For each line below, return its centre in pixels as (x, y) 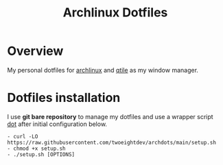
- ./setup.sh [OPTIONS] (41, 154)
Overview (35, 51)
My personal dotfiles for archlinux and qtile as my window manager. (103, 70)
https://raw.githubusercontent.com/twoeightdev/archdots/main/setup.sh (111, 142)
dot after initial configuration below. (57, 124)
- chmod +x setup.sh (37, 149)
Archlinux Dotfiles (115, 13)
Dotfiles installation (64, 98)
